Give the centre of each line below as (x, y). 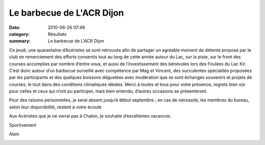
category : (19, 34)
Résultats (57, 34)
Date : (15, 27)
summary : (20, 41)
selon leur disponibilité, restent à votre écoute (55, 107)
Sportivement (23, 125)
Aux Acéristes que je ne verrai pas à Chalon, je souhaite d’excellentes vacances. (90, 116)
